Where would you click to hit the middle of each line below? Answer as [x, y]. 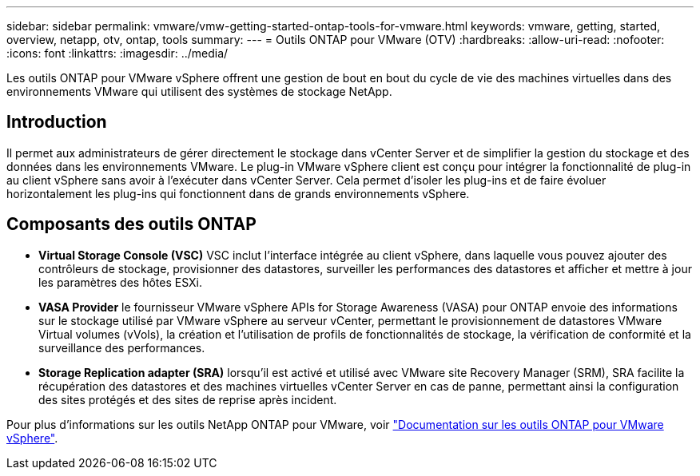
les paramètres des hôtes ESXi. [121, 282]
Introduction [57, 122]
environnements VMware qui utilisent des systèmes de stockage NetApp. [199, 91]
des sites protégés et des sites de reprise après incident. [188, 399]
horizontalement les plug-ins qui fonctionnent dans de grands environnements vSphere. [238, 193]
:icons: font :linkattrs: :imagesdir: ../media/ [117, 53]
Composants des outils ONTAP [131, 224]
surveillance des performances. [122, 347]
